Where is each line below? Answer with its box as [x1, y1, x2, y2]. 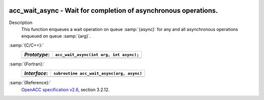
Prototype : [24, 51, 50, 58]
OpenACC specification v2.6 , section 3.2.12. [21, 86, 110, 93]
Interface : [24, 70, 48, 77]
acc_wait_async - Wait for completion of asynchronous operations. [9, 6, 218, 15]
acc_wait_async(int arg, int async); [55, 52, 139, 57]
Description [9, 20, 33, 25]
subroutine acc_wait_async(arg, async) [53, 71, 142, 76]
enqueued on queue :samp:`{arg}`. [21, 33, 91, 39]
